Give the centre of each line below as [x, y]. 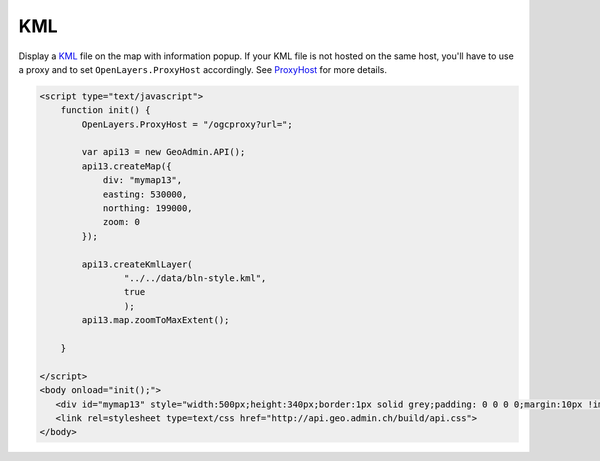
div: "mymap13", [142, 180]
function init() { [105, 110]
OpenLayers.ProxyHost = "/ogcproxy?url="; [187, 124]
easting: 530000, [145, 194]
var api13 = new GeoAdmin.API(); [163, 152]
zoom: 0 [121, 222]
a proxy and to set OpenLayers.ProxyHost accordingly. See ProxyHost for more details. [202, 69]
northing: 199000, [148, 208]
